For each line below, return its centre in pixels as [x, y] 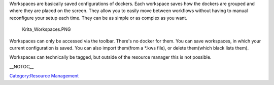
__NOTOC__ [22, 66]
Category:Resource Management [44, 76]
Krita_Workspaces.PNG [46, 29]
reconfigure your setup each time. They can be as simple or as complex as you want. [98, 18]
